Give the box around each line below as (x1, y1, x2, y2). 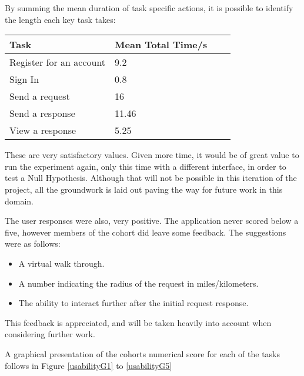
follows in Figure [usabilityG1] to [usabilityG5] (5, 359, 172, 371)
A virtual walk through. (18, 257, 105, 269)
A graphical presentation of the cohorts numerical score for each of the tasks (5, 347, 280, 360)
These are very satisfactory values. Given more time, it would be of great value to (5, 149, 299, 161)
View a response (9, 123, 76, 137)
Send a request (9, 89, 70, 103)
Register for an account (9, 55, 106, 69)
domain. (5, 194, 34, 207)
